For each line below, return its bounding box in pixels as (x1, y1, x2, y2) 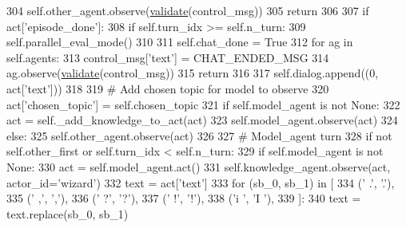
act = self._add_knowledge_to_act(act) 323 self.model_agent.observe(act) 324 (6, 112, 398, 128)
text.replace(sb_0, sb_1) (6, 205, 129, 222)
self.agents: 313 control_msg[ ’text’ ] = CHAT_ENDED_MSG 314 (6, 49, 329, 65)
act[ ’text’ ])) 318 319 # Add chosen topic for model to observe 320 (6, 80, 329, 96)
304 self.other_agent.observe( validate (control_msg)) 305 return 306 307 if (6, 2, 369, 18)
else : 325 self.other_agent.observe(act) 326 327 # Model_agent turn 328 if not (6, 127, 392, 143)
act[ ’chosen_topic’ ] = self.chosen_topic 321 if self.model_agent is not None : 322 (6, 96, 400, 112)
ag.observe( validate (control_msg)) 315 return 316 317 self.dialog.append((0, (6, 65, 379, 81)
